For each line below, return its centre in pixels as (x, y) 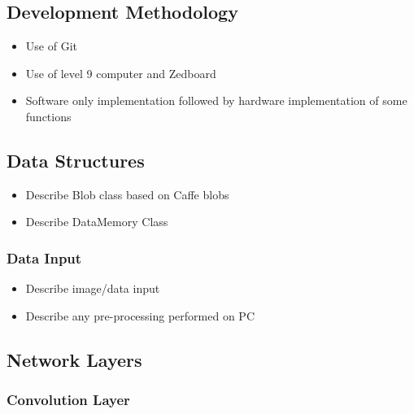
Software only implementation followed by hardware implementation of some (216, 100)
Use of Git (51, 46)
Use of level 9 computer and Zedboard (121, 73)
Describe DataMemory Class (97, 222)
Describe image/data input (93, 288)
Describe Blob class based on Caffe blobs (127, 194)
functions (48, 116)
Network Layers (74, 359)
